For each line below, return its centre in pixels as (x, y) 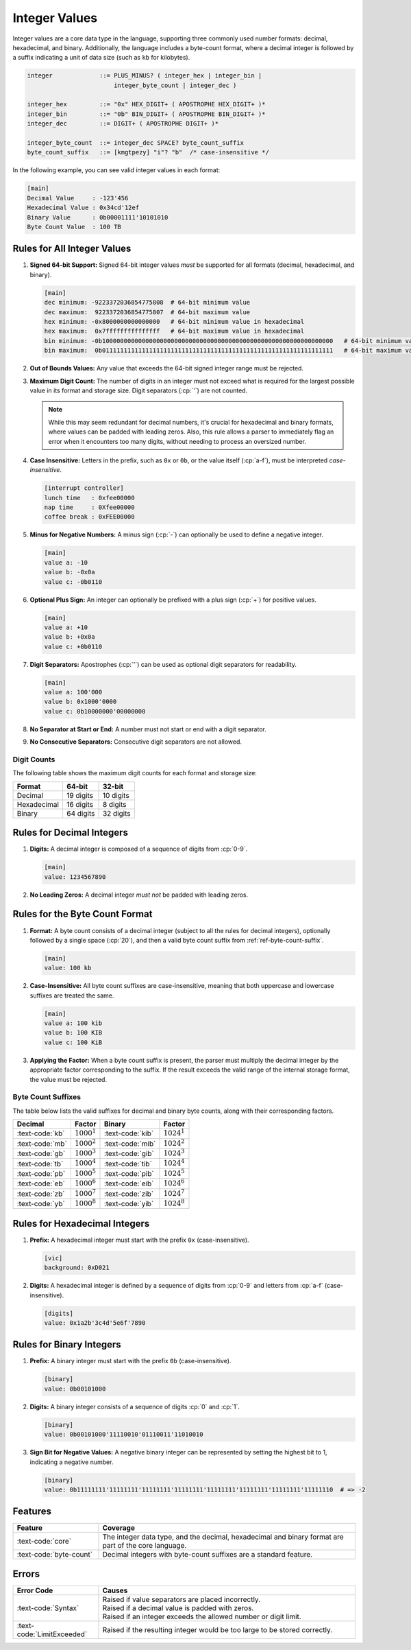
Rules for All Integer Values (72, 249)
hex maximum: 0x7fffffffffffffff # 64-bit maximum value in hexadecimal (174, 331)
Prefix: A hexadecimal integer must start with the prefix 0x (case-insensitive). (139, 1240)
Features (32, 1512)
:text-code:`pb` (41, 1173)
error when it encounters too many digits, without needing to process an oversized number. (177, 441)
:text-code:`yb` (41, 1204)
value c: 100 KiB (73, 1042)
